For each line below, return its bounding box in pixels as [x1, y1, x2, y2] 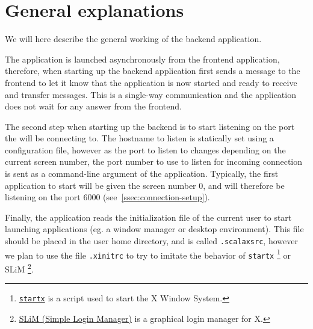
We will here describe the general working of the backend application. [5, 32, 262, 45]
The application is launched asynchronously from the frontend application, [5, 52, 280, 65]
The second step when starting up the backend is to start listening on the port [5, 120, 295, 132]
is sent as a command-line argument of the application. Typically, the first [5, 167, 279, 180]
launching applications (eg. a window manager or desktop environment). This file [5, 223, 304, 235]
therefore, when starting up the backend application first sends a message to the [5, 64, 300, 77]
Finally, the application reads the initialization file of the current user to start [5, 211, 292, 223]
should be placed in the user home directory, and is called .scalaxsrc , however [5, 235, 298, 247]
